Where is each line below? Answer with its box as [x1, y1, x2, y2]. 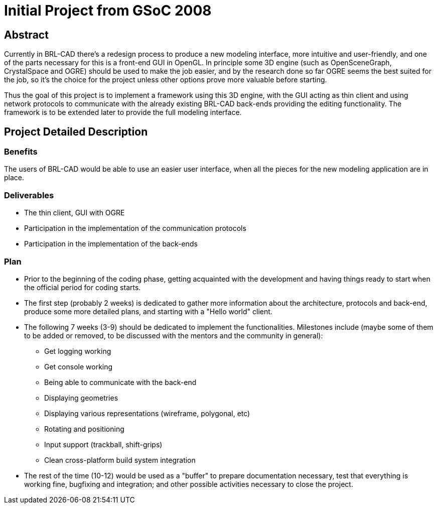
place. [4, 173, 25, 182]
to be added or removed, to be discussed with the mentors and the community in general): [24, 331, 323, 340]
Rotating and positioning [44, 424, 124, 433]
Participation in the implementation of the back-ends [24, 239, 198, 248]
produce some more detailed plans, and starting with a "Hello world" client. [24, 307, 272, 316]
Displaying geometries [44, 393, 118, 402]
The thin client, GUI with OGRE [24, 208, 125, 217]
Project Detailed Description [4, 125, 148, 138]
